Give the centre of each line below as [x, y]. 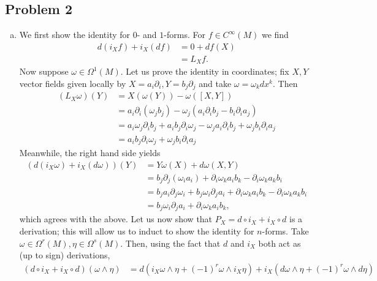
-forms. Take [285, 231]
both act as [280, 243]
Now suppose [44, 71]
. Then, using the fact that [170, 243]
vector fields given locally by [73, 83]
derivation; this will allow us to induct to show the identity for [137, 231]
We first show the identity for [75, 35]
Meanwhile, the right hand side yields [90, 153]
